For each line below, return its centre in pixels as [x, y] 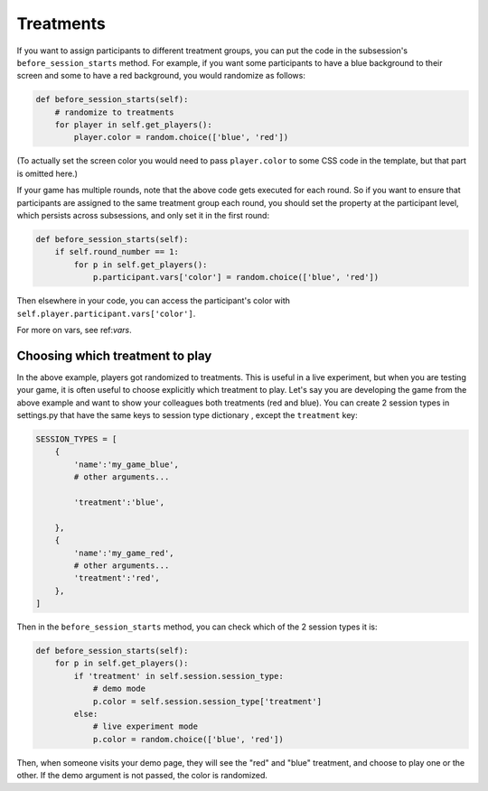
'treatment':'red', [117, 578]
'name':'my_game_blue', [127, 464]
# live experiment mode [145, 726]
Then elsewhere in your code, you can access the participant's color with [154, 301]
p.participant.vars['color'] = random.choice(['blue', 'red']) [236, 277]
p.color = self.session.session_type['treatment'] [207, 701]
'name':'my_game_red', [124, 553]
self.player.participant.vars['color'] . [106, 313]
